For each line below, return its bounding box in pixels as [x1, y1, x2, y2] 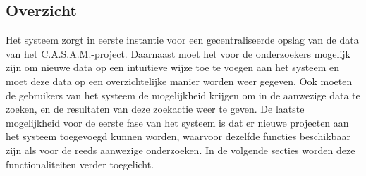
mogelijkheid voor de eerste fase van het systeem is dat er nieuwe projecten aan [6, 115, 349, 130]
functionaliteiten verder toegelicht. [6, 156, 154, 171]
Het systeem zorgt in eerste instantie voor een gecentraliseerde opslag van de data [6, 32, 359, 47]
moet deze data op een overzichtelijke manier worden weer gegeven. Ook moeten [6, 73, 353, 88]
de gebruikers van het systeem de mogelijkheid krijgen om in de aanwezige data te [6, 87, 360, 102]
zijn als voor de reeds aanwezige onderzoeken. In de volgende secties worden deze [6, 142, 355, 157]
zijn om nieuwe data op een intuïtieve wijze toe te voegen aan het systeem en [6, 60, 339, 75]
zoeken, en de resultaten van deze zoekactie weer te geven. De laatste [6, 101, 305, 116]
